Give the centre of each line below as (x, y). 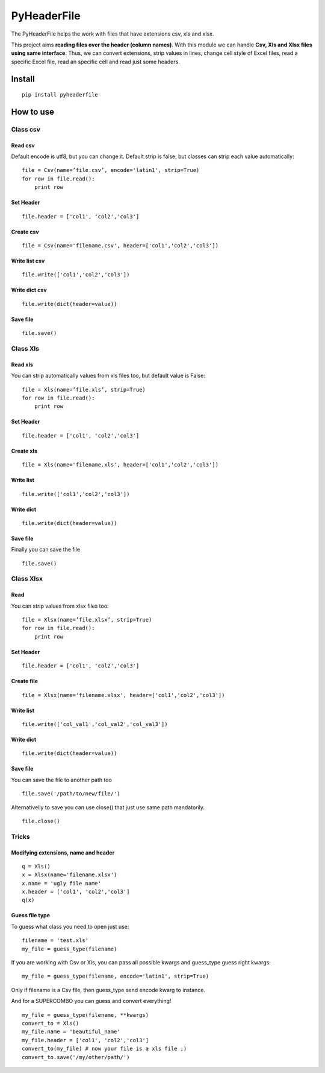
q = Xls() (36, 866)
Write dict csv (29, 290)
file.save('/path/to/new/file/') (71, 794)
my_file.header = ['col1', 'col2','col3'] (85, 1040)
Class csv (26, 129)
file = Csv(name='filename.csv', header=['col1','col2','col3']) (120, 246)
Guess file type (31, 915)
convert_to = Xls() (51, 1023)
